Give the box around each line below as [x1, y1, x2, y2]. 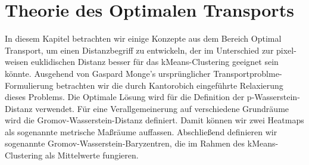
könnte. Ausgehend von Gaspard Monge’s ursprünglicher [5, 67, 211, 79]
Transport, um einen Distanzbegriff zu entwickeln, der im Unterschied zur [5, 43, 274, 56]
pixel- [276, 43, 296, 56]
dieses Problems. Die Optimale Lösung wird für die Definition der [5, 91, 245, 103]
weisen [5, 55, 29, 68]
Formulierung [5, 79, 54, 91]
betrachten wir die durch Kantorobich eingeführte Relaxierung [56, 79, 283, 91]
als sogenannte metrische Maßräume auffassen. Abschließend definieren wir [5, 125, 277, 138]
